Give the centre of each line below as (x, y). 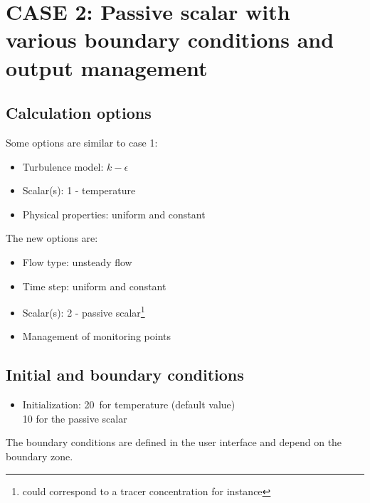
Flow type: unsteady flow (77, 261)
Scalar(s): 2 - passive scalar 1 (84, 311)
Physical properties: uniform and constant (114, 214)
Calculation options (79, 113)
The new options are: (52, 238)
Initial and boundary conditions (125, 375)
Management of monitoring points (96, 336)
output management (107, 67)
